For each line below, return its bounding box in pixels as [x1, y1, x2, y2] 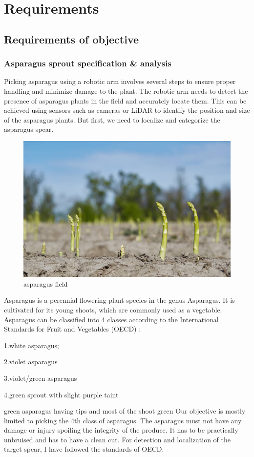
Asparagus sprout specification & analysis [4, 57, 171, 69]
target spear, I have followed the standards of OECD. [4, 444, 164, 454]
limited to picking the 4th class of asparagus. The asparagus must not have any [4, 415, 242, 425]
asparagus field [23, 278, 68, 289]
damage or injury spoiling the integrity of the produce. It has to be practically [4, 425, 238, 435]
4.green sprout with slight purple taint [4, 389, 119, 399]
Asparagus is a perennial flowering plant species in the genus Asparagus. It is [4, 295, 235, 305]
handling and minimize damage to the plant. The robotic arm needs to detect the [4, 85, 248, 96]
